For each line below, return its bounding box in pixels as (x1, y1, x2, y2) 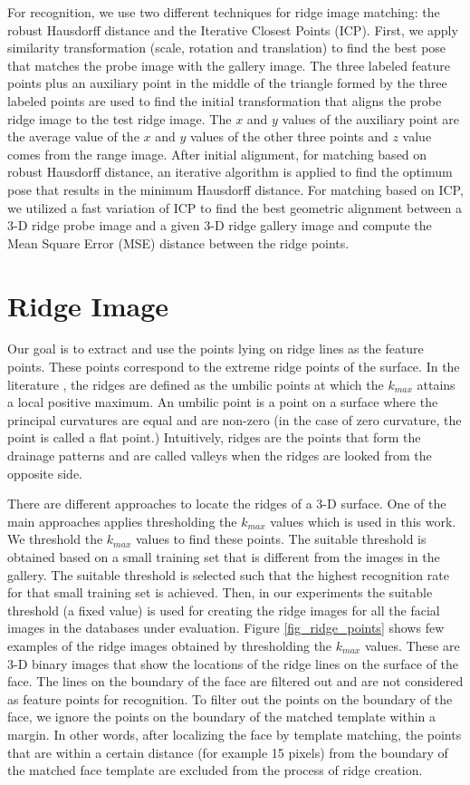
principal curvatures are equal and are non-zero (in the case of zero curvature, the (7, 410, 462, 429)
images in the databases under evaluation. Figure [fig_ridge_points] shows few (7, 618, 445, 637)
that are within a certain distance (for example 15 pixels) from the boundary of (7, 742, 448, 761)
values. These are (364, 635, 460, 654)
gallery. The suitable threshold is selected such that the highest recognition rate (7, 565, 449, 584)
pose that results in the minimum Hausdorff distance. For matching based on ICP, (7, 179, 464, 199)
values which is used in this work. (270, 511, 456, 530)
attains (417, 374, 456, 393)
